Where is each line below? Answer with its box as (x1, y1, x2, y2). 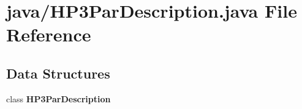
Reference (6, 22, 91, 47)
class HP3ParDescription (6, 92, 111, 105)
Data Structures (6, 63, 110, 82)
